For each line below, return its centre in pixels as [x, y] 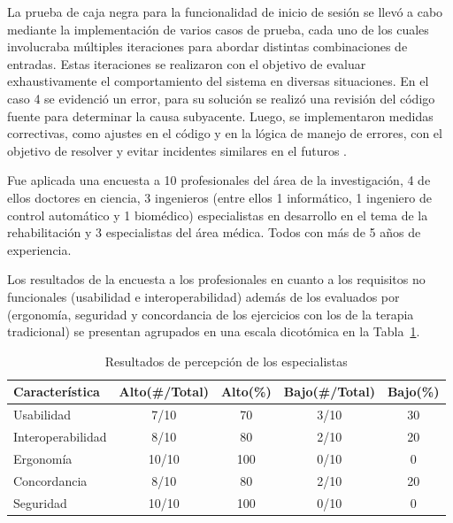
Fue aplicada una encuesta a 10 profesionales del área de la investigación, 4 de [219, 180]
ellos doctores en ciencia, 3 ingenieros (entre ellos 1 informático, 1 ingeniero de [219, 197]
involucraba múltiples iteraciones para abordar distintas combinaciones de [207, 46]
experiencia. [39, 249]
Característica [57, 392]
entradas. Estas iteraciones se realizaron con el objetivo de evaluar [187, 63]
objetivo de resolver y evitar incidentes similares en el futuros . [177, 150]
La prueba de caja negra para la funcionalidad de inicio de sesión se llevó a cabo [225, 12]
